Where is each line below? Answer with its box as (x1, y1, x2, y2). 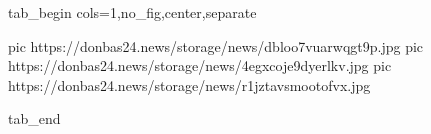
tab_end (8, 108, 61, 129)
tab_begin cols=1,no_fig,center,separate (8, 2, 257, 22)
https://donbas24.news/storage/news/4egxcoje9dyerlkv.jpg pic (8, 55, 392, 76)
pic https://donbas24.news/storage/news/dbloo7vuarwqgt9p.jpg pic (8, 35, 424, 56)
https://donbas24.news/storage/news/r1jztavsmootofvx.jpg (8, 74, 371, 95)
